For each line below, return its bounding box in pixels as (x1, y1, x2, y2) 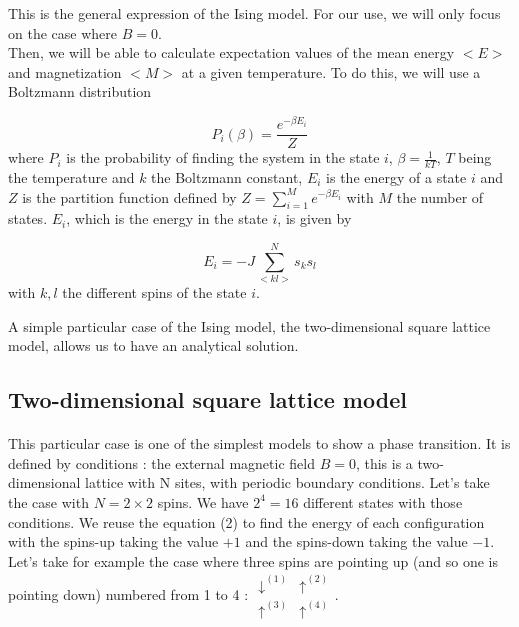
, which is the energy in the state (66, 208, 268, 229)
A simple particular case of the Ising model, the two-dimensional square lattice (8, 315, 491, 336)
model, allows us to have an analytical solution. (8, 335, 299, 356)
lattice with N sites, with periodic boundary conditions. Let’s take (85, 472, 490, 493)
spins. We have (157, 491, 249, 512)
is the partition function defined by (22, 186, 237, 207)
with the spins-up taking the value (8, 531, 219, 552)
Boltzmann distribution (8, 81, 152, 102)
